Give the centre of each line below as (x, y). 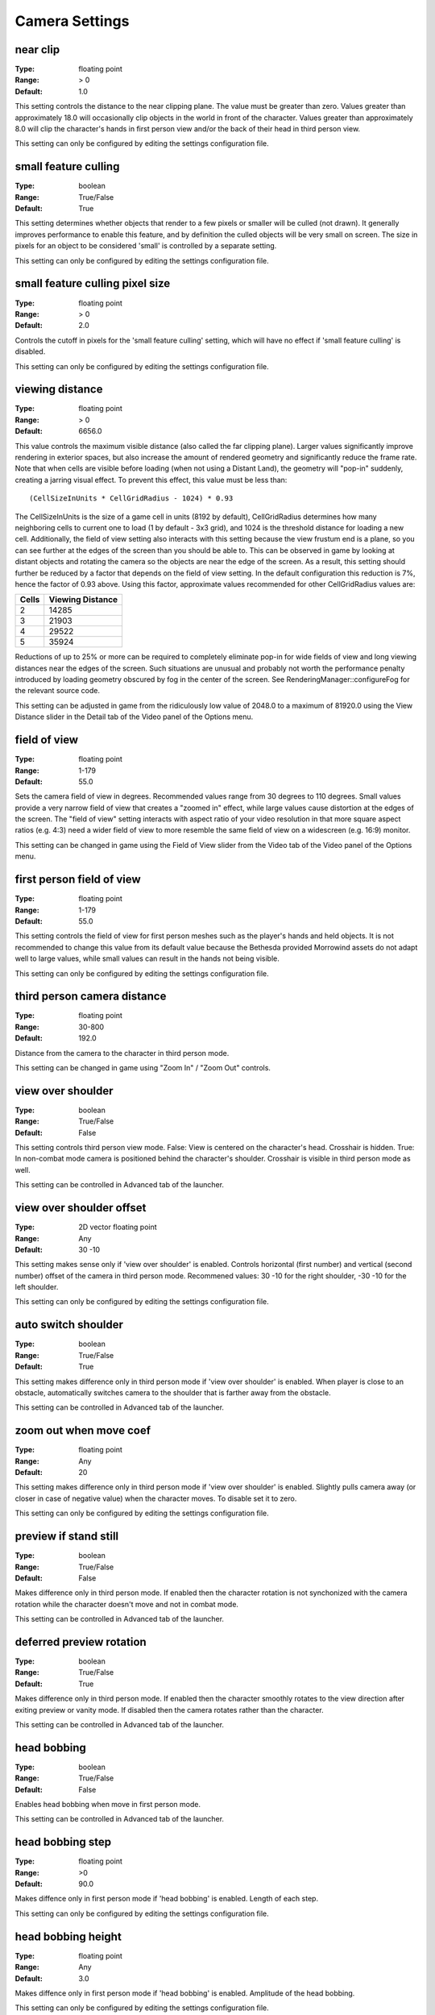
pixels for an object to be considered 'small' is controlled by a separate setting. (146, 246)
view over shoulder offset (81, 1208)
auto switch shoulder (69, 1325)
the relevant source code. (58, 691)
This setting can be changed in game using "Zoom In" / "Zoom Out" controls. (143, 1067)
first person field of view (78, 880)
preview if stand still (67, 1537)
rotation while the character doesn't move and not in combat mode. (127, 1604)
